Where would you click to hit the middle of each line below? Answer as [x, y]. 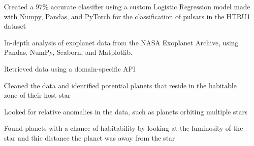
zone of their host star [37, 95]
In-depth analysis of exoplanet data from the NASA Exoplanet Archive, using [121, 42]
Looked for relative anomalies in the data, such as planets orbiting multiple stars [126, 111]
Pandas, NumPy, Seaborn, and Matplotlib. [68, 52]
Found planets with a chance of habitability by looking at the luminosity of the [124, 128]
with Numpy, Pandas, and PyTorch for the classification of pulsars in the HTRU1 [127, 16]
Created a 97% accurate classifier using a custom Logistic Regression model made [127, 6]
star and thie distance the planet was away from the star [90, 137]
